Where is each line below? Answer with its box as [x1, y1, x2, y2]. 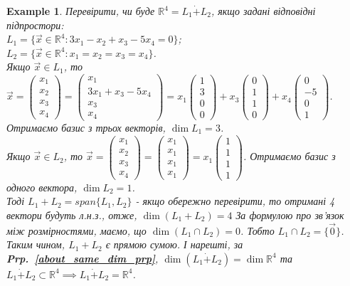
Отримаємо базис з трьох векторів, [6, 120, 166, 134]
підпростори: [6, 17, 64, 32]
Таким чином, [6, 237, 65, 252]
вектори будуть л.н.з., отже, [6, 207, 137, 222]
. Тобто [240, 223, 275, 238]
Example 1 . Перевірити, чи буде [6, 4, 155, 18]
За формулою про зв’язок [235, 207, 344, 222]
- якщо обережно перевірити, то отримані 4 [135, 194, 335, 208]
